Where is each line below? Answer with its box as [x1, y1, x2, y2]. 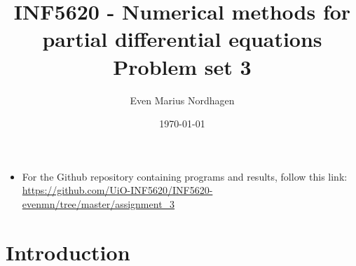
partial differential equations [42, 24, 322, 53]
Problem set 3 [113, 52, 252, 80]
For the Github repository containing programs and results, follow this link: [22, 169, 348, 183]
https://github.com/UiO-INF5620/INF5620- [22, 183, 213, 197]
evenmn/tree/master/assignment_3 [22, 196, 175, 211]
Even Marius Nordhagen [130, 92, 235, 107]
